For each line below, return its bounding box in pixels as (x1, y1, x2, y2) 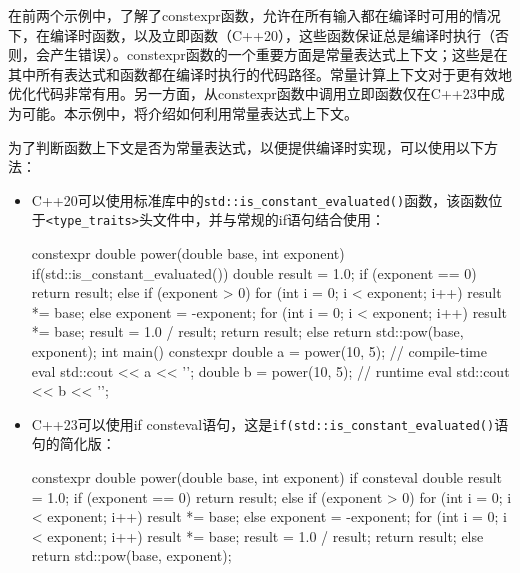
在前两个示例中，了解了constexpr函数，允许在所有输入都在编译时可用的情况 (8, 5, 501, 25)
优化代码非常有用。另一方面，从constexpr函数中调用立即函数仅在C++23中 (8, 83, 491, 104)
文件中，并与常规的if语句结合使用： (152, 209, 386, 230)
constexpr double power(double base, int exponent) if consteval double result (31, 467, 503, 488)
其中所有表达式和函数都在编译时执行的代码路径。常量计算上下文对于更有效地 (8, 63, 512, 84)
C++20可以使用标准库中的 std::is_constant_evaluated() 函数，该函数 (31, 189, 489, 210)
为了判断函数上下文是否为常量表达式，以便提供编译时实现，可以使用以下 (8, 136, 484, 157)
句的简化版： (31, 433, 116, 454)
